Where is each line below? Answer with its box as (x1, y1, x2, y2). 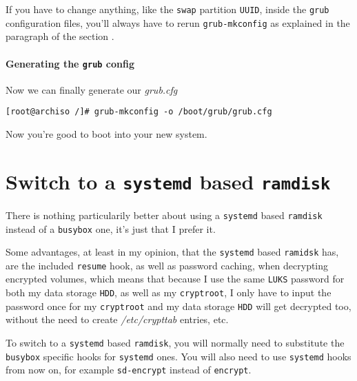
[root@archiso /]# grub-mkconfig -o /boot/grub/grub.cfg (6, 107, 272, 117)
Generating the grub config (6, 56, 135, 70)
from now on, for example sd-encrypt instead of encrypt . (6, 362, 252, 377)
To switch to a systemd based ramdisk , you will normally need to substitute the (6, 336, 345, 350)
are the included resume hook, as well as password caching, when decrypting (6, 258, 329, 272)
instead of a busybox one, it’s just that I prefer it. (6, 221, 216, 236)
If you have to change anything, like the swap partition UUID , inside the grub (6, 2, 329, 16)
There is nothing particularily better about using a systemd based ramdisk (6, 207, 323, 222)
